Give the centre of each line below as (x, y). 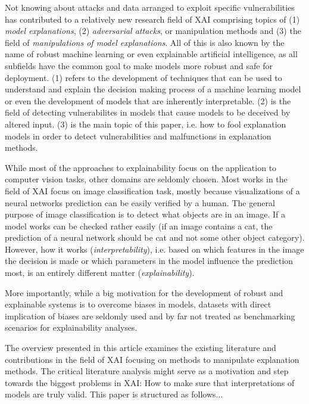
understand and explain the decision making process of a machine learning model (153, 89)
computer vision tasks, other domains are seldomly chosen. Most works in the (146, 179)
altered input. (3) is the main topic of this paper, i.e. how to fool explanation (146, 124)
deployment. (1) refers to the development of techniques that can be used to (143, 77)
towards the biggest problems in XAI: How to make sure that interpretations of (150, 382)
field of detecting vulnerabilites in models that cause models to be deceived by (148, 112)
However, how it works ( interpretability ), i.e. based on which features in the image (154, 249)
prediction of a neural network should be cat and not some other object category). (155, 237)
